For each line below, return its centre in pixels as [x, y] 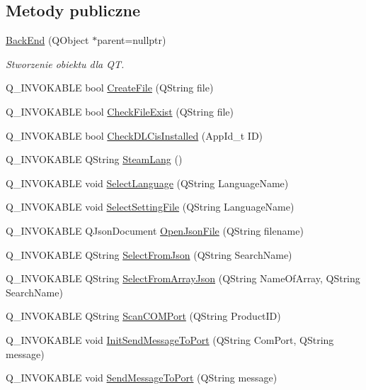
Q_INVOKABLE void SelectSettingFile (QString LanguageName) [150, 207]
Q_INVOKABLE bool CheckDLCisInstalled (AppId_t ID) [135, 135]
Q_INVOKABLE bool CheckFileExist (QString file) [120, 111]
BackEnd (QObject [47, 40]
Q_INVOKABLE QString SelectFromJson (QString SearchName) [149, 254]
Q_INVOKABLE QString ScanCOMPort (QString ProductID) [143, 316]
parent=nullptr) [132, 40]
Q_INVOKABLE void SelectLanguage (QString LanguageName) [147, 183]
